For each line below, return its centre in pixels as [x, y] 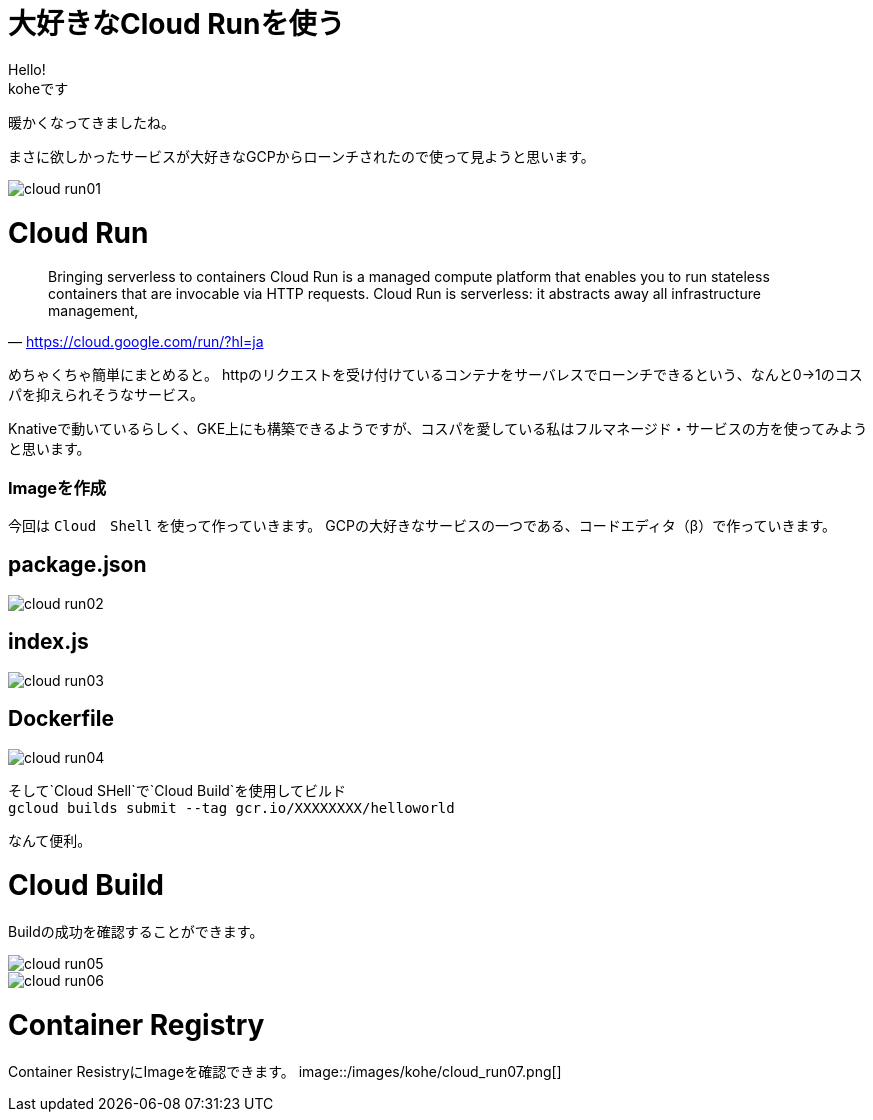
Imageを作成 [57, 487]
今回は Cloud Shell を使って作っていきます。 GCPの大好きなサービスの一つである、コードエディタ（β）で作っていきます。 [422, 525]
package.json [77, 565]
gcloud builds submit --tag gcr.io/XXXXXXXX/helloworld [231, 807]
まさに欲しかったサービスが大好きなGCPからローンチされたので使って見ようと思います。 [301, 156]
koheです [38, 88]
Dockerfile [61, 719]
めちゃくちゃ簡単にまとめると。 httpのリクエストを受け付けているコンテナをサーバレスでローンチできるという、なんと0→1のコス [435, 375]
